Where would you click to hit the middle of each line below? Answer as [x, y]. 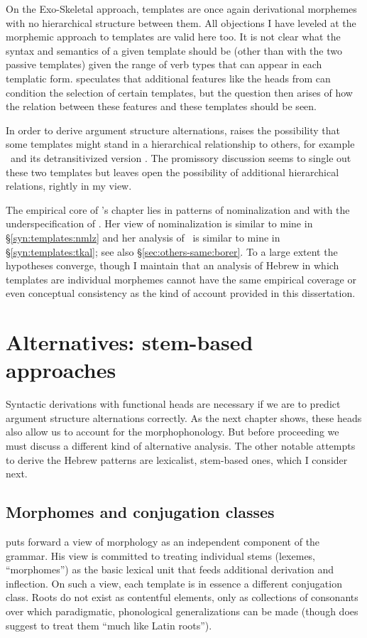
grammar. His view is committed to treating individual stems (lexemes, [161, 555]
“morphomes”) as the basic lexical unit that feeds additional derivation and [170, 569]
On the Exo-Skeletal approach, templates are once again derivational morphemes [181, 9]
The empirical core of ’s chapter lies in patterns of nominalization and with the [178, 209]
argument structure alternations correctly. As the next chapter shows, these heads [184, 417]
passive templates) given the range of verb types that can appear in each [164, 64]
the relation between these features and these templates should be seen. [161, 106]
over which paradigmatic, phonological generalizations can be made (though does [182, 611]
